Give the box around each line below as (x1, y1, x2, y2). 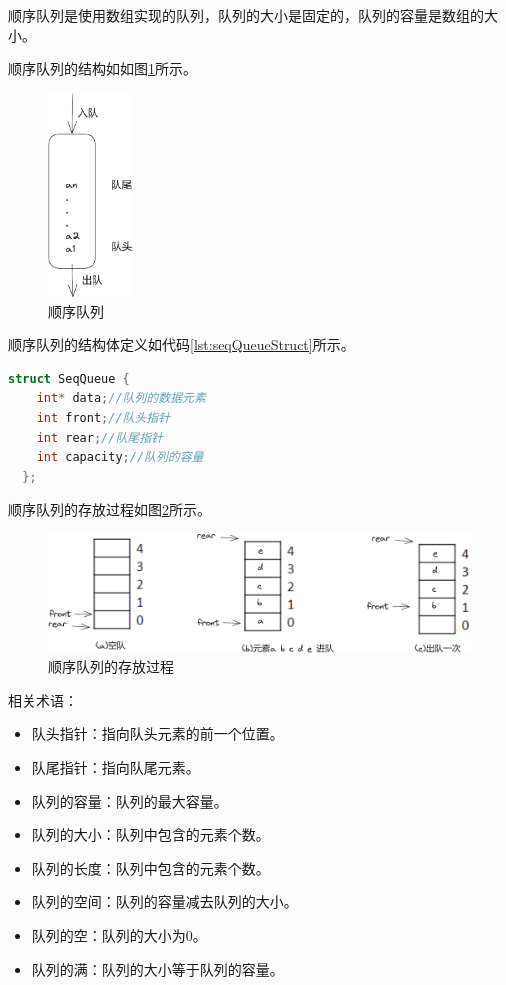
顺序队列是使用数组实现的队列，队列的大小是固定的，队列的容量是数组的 (8, 5, 484, 25)
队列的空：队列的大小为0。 (31, 924, 207, 945)
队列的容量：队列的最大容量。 (31, 790, 228, 811)
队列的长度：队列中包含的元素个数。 (31, 857, 270, 878)
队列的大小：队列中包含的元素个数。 (31, 824, 270, 845)
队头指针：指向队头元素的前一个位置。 (31, 723, 284, 744)
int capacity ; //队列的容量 (36, 450, 204, 465)
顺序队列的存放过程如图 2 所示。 (8, 499, 211, 520)
